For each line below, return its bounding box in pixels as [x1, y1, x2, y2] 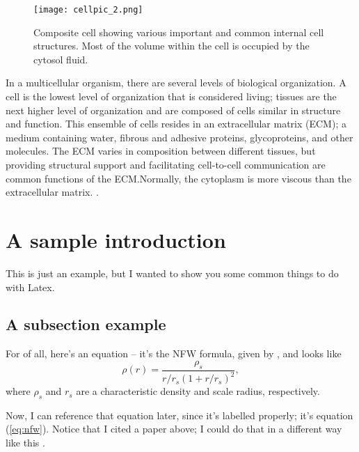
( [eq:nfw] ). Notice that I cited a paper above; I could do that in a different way [6, 421, 342, 436]
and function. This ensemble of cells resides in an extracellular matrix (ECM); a [6, 116, 346, 131]
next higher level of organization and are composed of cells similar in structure [6, 102, 341, 117]
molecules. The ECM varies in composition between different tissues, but [6, 143, 316, 158]
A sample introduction [6, 225, 226, 254]
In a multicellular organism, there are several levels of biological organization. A [6, 75, 346, 90]
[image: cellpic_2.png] [33, 5, 143, 15]
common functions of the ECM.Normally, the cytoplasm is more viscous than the [6, 171, 351, 185]
